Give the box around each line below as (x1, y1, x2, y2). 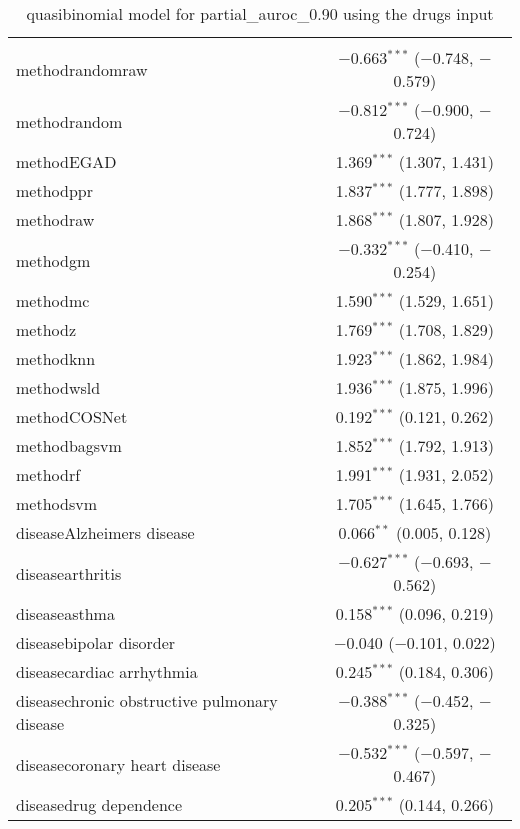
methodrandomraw (16, 57, 148, 81)
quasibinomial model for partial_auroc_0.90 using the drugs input (26, 2, 494, 25)
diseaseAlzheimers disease (16, 521, 195, 544)
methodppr (16, 179, 93, 202)
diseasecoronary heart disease (16, 752, 221, 776)
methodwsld (16, 376, 101, 399)
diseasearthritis (16, 561, 122, 585)
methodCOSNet (16, 405, 128, 428)
